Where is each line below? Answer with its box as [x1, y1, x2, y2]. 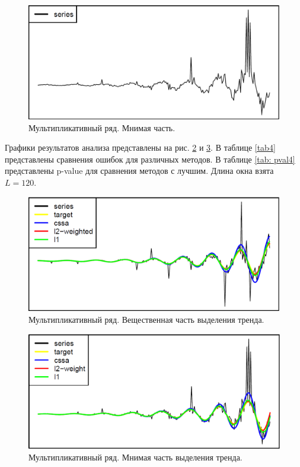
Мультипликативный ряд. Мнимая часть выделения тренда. [28, 450, 242, 463]
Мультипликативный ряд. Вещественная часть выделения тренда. [28, 313, 264, 326]
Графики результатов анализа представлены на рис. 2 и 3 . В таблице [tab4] [5, 141, 276, 154]
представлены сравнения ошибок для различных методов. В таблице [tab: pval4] [5, 153, 295, 165]
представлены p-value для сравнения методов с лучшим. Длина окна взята [5, 164, 274, 177]
